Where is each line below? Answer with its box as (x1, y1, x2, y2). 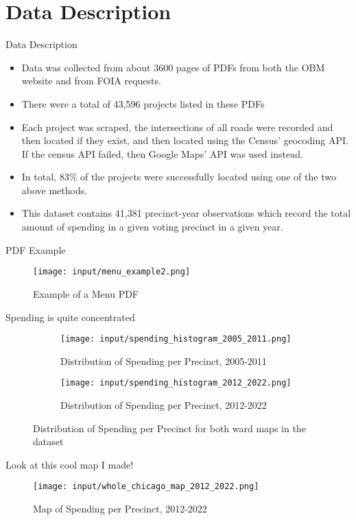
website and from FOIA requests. (21, 73, 161, 88)
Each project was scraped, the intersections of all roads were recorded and (21, 119, 333, 134)
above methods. (21, 182, 88, 197)
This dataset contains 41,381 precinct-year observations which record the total (21, 206, 351, 220)
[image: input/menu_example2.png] (33, 267, 191, 277)
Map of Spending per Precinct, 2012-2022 (33, 501, 207, 516)
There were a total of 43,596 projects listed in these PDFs (21, 96, 265, 110)
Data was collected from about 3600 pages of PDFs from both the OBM (21, 60, 325, 74)
